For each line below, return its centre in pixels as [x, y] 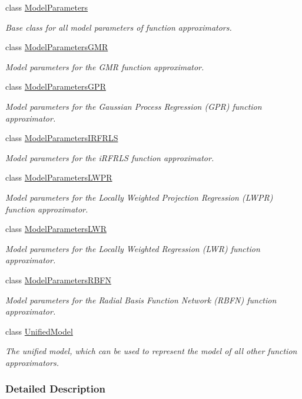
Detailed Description [55, 389]
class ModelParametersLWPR [59, 177]
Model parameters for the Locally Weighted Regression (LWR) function [133, 248]
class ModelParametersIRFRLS [62, 138]
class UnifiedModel [39, 331]
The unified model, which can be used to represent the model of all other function [151, 351]
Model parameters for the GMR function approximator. [105, 66]
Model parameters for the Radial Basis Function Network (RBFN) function [141, 300]
